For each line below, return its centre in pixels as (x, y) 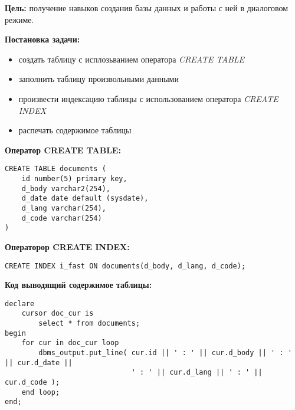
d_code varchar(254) (62, 218)
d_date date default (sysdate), (85, 199)
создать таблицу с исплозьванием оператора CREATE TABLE (132, 59)
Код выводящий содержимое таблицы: (78, 285)
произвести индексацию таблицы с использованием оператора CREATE (148, 98)
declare (20, 304)
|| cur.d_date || (39, 363)
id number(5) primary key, (74, 179)
